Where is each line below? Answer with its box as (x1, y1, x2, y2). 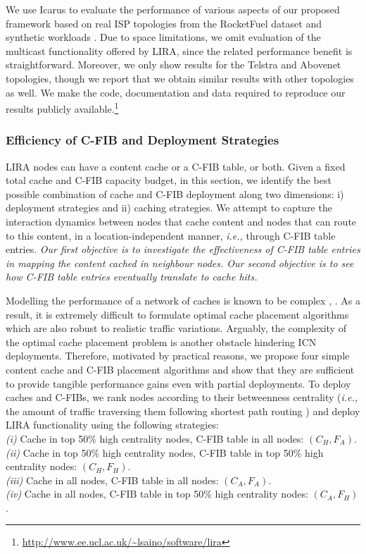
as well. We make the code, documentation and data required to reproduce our (6, 85, 346, 99)
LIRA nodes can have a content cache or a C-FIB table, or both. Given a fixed (6, 159, 346, 173)
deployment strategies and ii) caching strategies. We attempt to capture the (6, 200, 332, 215)
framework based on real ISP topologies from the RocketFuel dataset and (6, 16, 322, 30)
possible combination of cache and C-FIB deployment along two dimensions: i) (6, 186, 344, 201)
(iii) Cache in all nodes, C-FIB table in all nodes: (6, 472, 219, 487)
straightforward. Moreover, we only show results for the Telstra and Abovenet (6, 57, 341, 72)
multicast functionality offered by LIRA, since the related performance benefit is (6, 43, 353, 58)
